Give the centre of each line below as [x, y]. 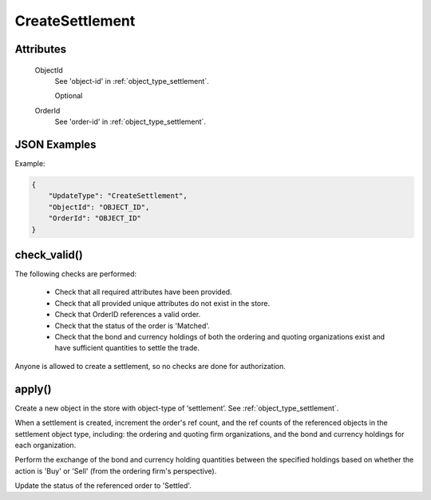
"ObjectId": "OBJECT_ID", [99, 207]
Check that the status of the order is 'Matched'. [132, 325]
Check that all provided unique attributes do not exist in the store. [162, 303]
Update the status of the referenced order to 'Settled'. [103, 486]
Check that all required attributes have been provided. [143, 292]
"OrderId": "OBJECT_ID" [95, 218]
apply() [33, 389]
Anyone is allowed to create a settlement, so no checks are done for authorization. [150, 366]
